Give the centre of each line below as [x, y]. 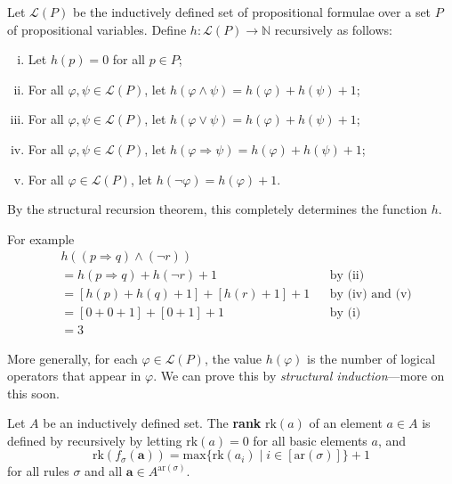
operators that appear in [74, 376]
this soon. [33, 393]
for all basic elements [310, 440]
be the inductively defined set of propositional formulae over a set [252, 12]
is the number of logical [371, 358]
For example [41, 238]
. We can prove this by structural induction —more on [299, 376]
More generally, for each [73, 358]
